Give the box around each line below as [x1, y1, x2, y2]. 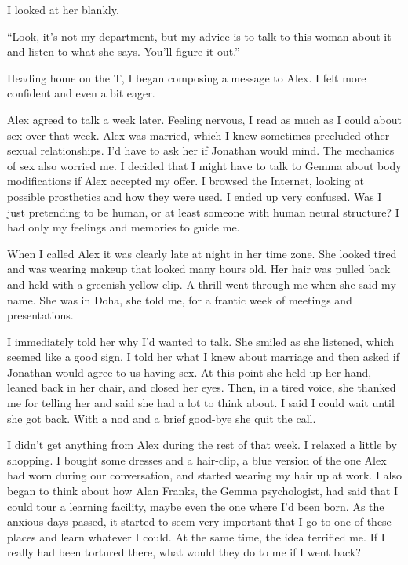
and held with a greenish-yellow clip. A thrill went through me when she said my [7, 275, 396, 292]
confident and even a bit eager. [7, 85, 155, 101]
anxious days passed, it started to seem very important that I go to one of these [7, 513, 392, 530]
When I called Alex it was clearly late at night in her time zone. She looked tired [7, 245, 397, 261]
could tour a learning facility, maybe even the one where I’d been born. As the [7, 498, 384, 514]
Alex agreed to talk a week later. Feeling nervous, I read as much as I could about [7, 111, 402, 127]
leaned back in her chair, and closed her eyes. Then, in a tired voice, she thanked [7, 379, 396, 395]
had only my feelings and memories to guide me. [7, 219, 240, 235]
